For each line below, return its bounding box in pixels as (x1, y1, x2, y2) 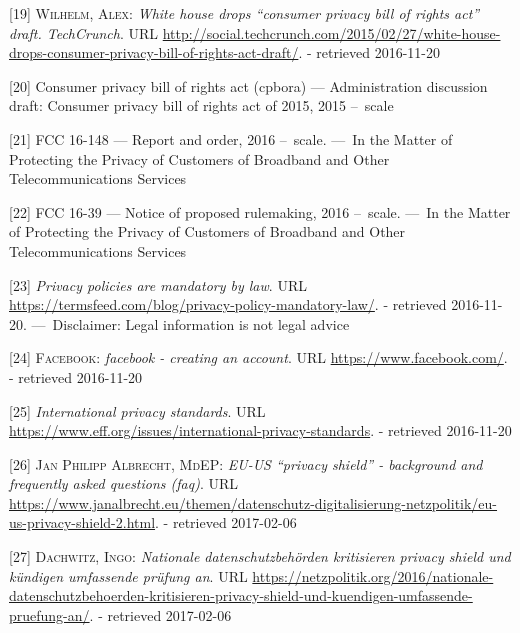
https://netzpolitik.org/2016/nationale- (252, 565, 494, 586)
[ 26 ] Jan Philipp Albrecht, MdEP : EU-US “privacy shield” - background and (9, 453, 483, 474)
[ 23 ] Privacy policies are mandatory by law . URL (9, 274, 307, 295)
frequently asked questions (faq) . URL (9, 473, 239, 494)
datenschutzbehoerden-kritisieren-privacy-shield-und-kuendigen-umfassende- (9, 585, 473, 606)
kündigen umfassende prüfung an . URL (9, 565, 248, 586)
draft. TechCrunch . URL (9, 22, 159, 43)
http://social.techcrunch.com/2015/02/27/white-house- (162, 22, 501, 43)
